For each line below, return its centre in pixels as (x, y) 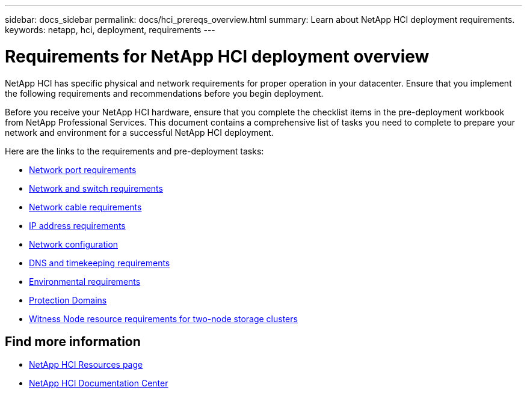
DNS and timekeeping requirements (100, 263)
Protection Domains (68, 300)
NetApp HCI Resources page (86, 365)
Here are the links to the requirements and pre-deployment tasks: (134, 151)
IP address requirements (77, 225)
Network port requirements (83, 169)
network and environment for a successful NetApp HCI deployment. (139, 132)
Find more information (73, 341)
